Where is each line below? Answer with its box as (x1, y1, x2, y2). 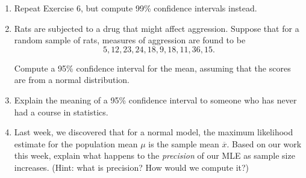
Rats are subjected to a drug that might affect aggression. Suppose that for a (14, 22, 299, 34)
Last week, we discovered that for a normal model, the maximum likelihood (14, 126, 293, 138)
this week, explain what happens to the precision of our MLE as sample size (14, 149, 295, 162)
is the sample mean (148, 137, 219, 150)
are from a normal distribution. (14, 73, 130, 86)
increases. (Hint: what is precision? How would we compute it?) (14, 161, 249, 173)
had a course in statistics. (14, 105, 108, 118)
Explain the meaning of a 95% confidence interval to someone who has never (14, 93, 297, 106)
